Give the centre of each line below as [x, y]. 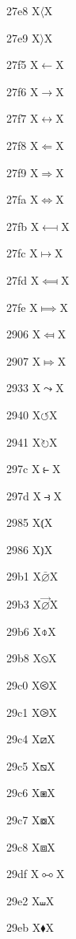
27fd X [23, 279]
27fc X [22, 253]
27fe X [22, 307]
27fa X [23, 199]
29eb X [24, 927]
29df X [23, 874]
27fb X [23, 226]
